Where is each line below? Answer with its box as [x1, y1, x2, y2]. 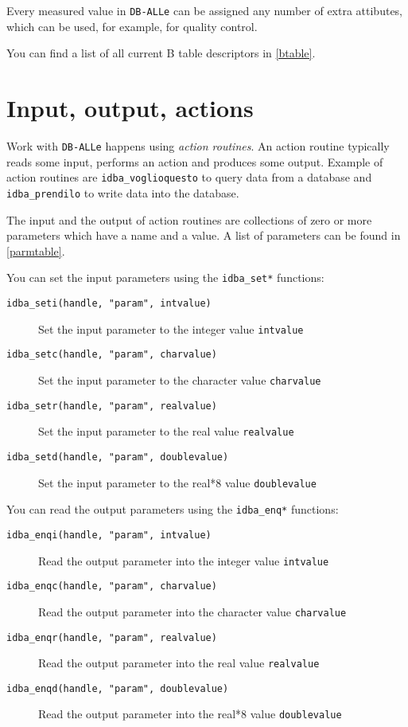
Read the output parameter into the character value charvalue [38, 603, 347, 620]
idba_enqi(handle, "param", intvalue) [6, 529, 212, 541]
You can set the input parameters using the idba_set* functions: [6, 269, 324, 286]
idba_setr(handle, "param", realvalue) [6, 400, 217, 412]
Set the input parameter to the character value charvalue [38, 371, 321, 388]
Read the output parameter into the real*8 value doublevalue [38, 706, 342, 722]
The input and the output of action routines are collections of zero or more [6, 211, 372, 228]
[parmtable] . [6, 242, 65, 259]
